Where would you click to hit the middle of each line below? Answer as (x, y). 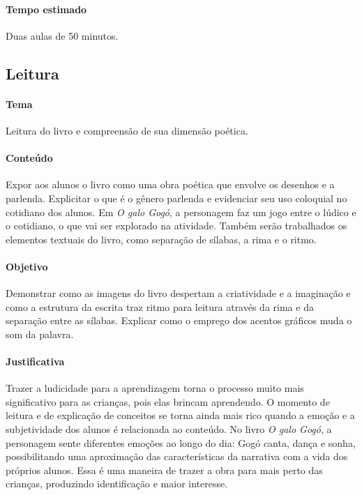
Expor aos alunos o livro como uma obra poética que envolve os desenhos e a (170, 184)
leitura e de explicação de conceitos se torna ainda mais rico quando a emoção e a (180, 415)
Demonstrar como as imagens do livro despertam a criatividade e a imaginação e (178, 293)
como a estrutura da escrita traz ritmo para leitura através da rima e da (160, 306)
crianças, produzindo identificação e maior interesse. (117, 483)
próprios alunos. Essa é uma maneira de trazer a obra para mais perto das (164, 470)
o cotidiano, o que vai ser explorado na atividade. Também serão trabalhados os (176, 226)
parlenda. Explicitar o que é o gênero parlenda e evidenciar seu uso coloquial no (176, 198)
